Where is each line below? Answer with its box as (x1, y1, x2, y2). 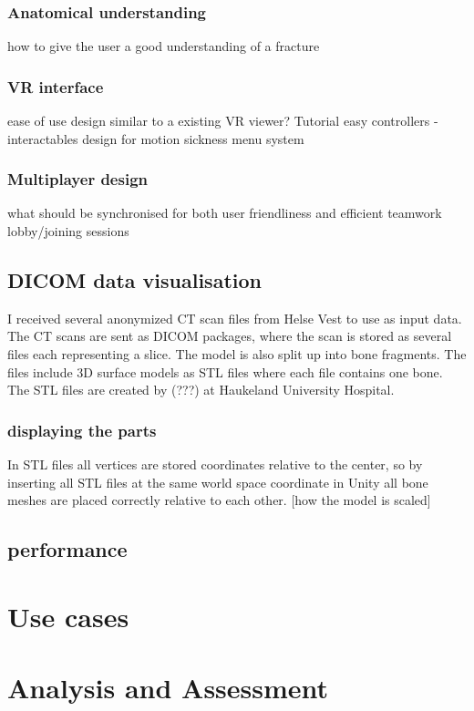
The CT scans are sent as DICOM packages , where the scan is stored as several (7, 326, 452, 345)
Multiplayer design (7, 168, 148, 191)
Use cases (7, 597, 129, 634)
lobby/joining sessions (7, 222, 129, 241)
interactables (7, 129, 78, 148)
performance (7, 535, 128, 563)
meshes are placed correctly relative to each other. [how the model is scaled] (7, 490, 431, 510)
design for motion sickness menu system (82, 129, 304, 148)
